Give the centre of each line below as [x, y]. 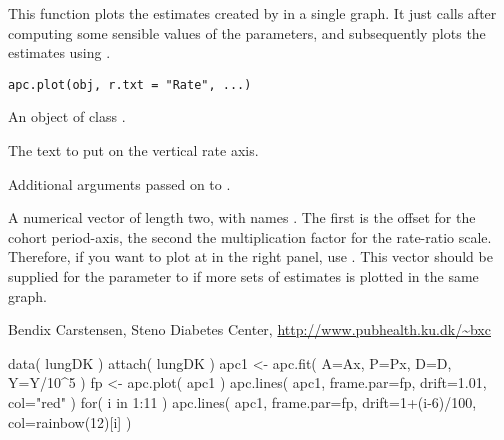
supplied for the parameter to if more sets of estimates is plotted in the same [243, 276]
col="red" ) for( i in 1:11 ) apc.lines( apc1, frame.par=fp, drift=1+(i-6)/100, [242, 401]
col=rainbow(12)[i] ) [70, 421]
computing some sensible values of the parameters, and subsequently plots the [247, 32]
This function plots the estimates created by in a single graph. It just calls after [252, 13]
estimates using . [59, 52]
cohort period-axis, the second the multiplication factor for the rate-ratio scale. [250, 236]
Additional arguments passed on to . [119, 183]
